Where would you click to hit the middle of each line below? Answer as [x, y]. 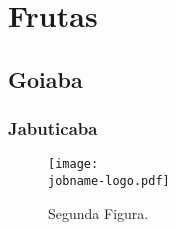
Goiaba [45, 78]
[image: [73, 164]
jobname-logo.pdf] [109, 181]
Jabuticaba [53, 128]
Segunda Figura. [98, 212]
